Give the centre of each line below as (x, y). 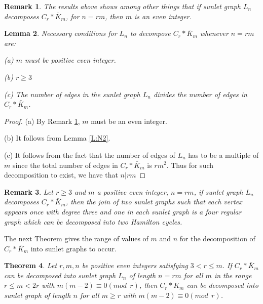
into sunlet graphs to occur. (73, 248)
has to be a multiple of (223, 155)
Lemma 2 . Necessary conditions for (61, 33)
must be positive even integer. (70, 60)
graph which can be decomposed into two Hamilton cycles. (93, 221)
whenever (214, 33)
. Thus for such (190, 165)
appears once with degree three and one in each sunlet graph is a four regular (123, 211)
